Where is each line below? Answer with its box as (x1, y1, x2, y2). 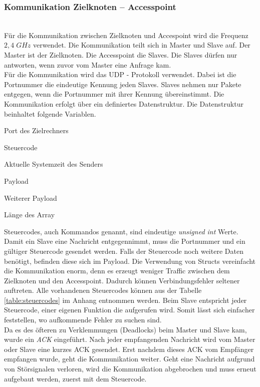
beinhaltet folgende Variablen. (4, 108, 96, 119)
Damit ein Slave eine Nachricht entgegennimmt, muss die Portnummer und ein (4, 236, 245, 246)
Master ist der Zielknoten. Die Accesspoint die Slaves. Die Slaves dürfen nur (4, 50, 237, 60)
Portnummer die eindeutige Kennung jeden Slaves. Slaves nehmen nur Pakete (4, 79, 241, 89)
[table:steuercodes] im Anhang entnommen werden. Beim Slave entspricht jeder (4, 294, 247, 305)
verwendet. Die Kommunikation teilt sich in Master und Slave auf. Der (33, 40, 250, 50)
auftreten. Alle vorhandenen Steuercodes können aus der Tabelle (4, 285, 202, 295)
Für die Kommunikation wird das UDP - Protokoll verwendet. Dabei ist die (4, 69, 236, 80)
